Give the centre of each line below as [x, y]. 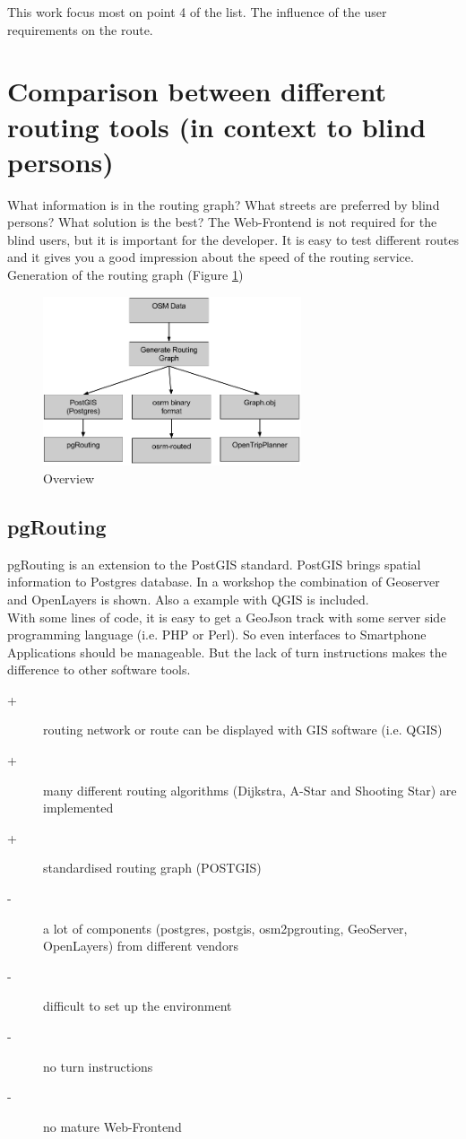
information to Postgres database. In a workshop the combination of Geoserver [224, 582]
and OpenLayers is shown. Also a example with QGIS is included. [188, 599]
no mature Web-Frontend [112, 1126]
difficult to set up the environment [138, 1006]
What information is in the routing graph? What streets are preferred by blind [224, 204]
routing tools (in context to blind [217, 126]
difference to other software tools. [99, 669]
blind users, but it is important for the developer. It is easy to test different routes [233, 239]
